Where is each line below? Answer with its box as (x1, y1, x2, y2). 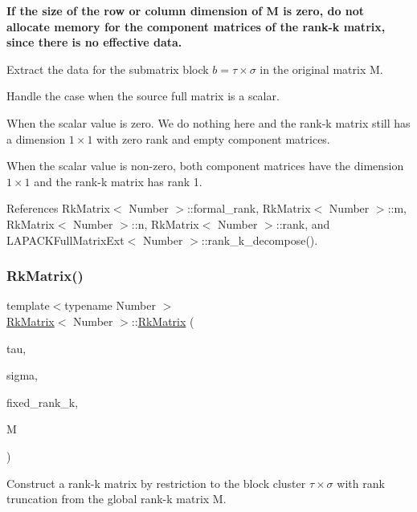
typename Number (64, 297, 156, 314)
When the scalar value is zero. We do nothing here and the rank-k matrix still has (6, 114, 411, 131)
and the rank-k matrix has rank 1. (34, 173, 202, 189)
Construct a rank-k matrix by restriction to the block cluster (6, 474, 306, 491)
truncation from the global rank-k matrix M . (6, 490, 227, 507)
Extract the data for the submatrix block (6, 60, 209, 77)
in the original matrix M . (260, 60, 383, 77)
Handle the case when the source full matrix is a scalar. (6, 87, 280, 104)
